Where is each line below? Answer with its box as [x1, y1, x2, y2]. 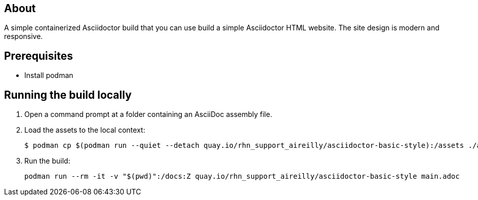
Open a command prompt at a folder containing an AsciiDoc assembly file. [24, 110, 272, 119]
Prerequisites [4, 49, 73, 62]
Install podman [24, 71, 73, 80]
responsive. [4, 32, 43, 41]
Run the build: [24, 156, 70, 166]
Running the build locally [4, 88, 132, 101]
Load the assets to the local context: [24, 126, 145, 135]
